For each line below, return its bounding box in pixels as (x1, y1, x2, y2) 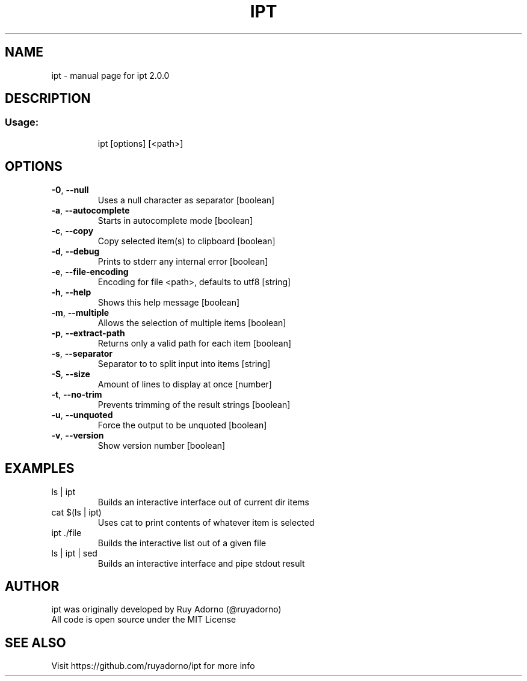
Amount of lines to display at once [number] (97, 378, 272, 389)
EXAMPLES (5, 461, 75, 476)
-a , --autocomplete (51, 205, 130, 215)
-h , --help (51, 286, 91, 297)
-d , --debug (51, 245, 100, 256)
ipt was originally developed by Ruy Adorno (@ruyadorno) (51, 604, 282, 615)
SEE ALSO (5, 635, 66, 650)
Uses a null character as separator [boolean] (97, 194, 275, 205)
